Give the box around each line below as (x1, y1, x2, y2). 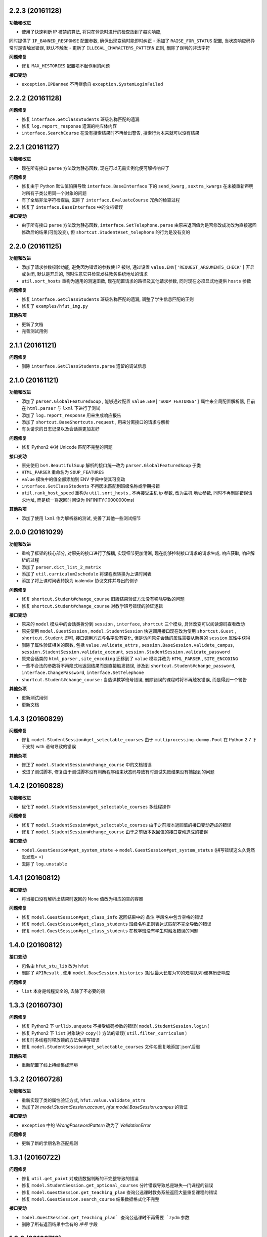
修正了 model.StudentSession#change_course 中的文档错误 (21, 762, 152, 768)
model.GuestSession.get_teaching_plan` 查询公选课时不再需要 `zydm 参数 (21, 1214, 190, 1220)
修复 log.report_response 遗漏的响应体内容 (21, 123, 117, 129)
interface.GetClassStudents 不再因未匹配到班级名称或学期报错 (21, 483, 160, 489)
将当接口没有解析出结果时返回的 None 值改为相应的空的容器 (21, 896, 143, 902)
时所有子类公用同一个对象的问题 (21, 190, 87, 196)
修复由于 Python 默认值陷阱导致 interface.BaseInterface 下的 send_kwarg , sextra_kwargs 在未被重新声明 (21, 183, 254, 189)
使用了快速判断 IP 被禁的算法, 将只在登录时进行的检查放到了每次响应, (21, 29, 162, 35)
